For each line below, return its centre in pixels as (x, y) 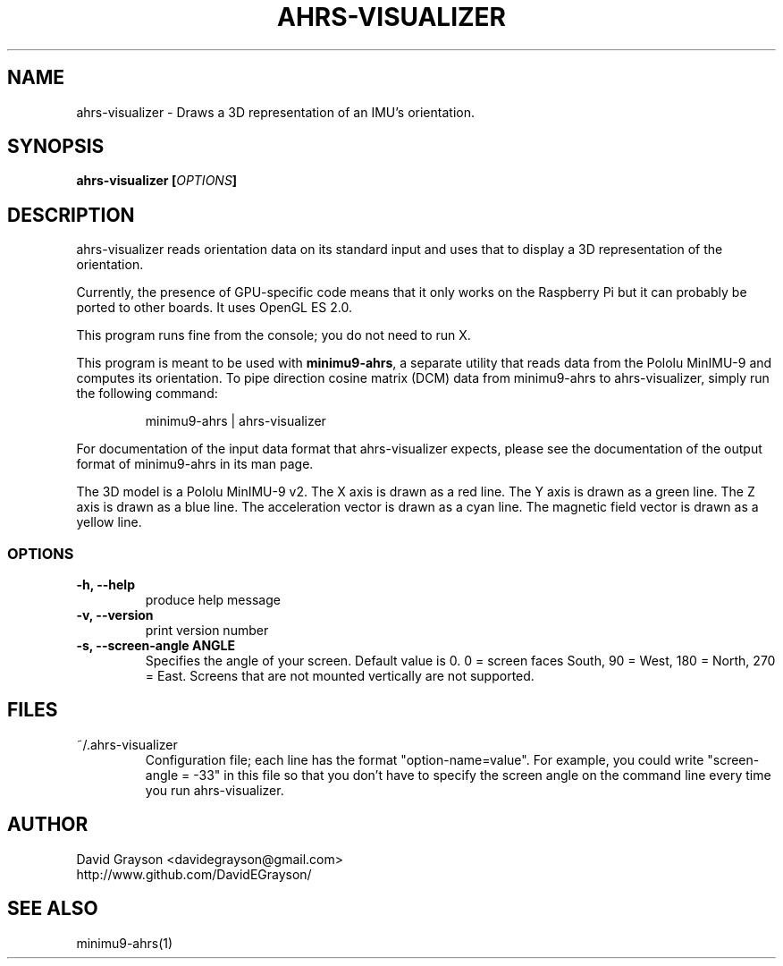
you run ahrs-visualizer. (215, 790)
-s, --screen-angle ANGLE (156, 646)
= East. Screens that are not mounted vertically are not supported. (340, 676)
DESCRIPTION (71, 215)
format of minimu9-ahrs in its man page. (195, 464)
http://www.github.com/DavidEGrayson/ (194, 874)
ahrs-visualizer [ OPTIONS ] (157, 181)
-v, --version (115, 615)
